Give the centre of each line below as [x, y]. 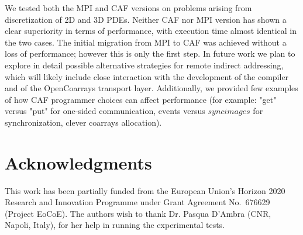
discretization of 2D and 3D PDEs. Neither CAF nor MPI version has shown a [146, 19]
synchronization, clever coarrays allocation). [83, 122]
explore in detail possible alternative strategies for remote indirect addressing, [144, 65]
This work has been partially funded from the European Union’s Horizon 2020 [145, 190]
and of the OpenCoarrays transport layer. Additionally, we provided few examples [151, 88]
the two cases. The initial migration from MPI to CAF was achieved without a [146, 42]
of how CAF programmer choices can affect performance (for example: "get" [141, 99]
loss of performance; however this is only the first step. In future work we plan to [150, 53]
